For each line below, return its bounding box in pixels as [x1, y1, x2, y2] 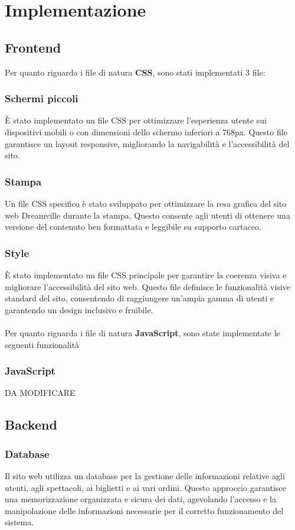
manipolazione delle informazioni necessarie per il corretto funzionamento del [5, 504, 284, 516]
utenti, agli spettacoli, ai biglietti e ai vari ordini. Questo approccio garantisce [5, 481, 286, 493]
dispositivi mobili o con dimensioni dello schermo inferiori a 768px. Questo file [5, 125, 287, 138]
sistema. [5, 516, 34, 528]
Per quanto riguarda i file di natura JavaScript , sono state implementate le [5, 326, 280, 339]
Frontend [5, 38, 61, 56]
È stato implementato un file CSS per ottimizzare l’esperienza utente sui [5, 114, 267, 126]
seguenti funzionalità [5, 338, 80, 350]
